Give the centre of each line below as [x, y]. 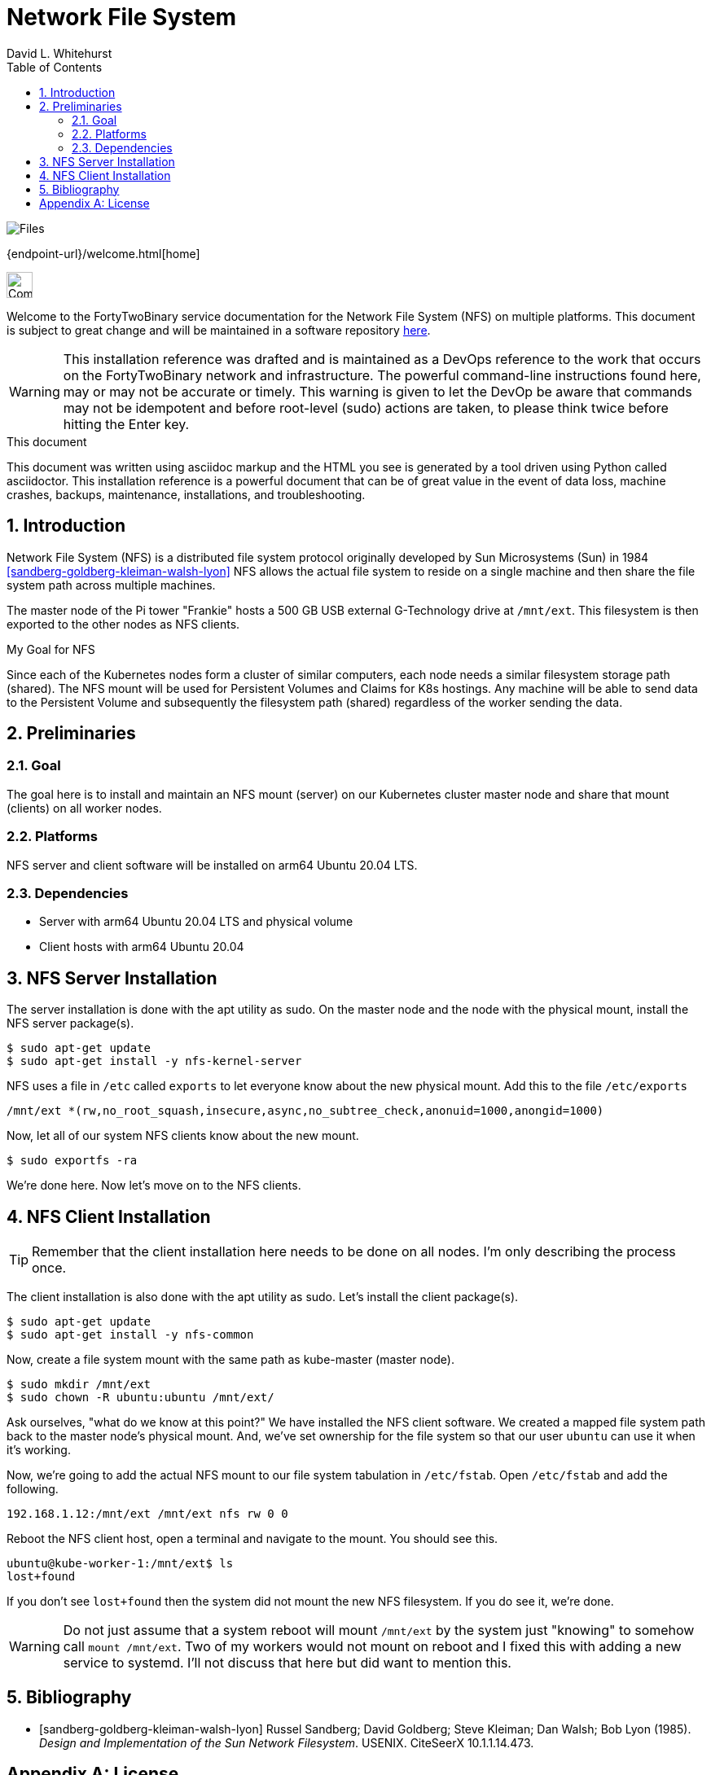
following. [33, 1489]
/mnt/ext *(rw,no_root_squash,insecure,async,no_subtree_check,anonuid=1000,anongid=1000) [305, 1111]
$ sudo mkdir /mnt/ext [79, 1384]
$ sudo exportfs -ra [72, 1161]
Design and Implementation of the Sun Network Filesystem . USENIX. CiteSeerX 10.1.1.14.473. [287, 1742]
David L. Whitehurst [59, 53]
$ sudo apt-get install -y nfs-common [130, 1335]
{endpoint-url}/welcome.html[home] [103, 253]
